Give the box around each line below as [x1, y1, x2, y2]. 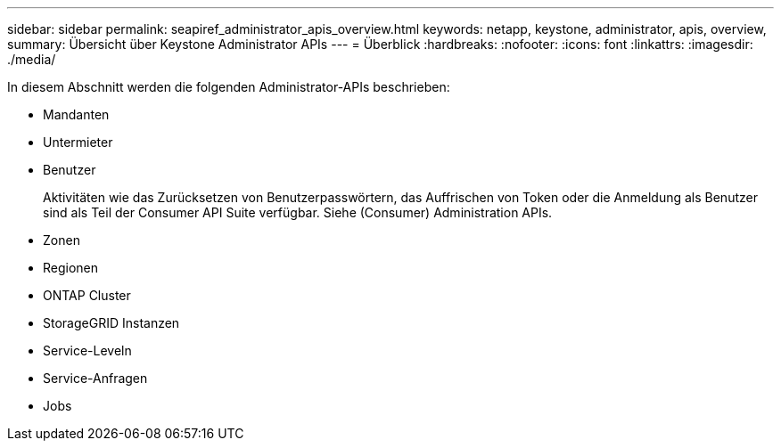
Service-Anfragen [43, 371, 148, 386]
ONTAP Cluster [43, 288, 131, 303]
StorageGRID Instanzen [43, 315, 180, 330]
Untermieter [43, 134, 113, 150]
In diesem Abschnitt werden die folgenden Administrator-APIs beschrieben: [7, 79, 450, 94]
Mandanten [43, 107, 110, 122]
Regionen [43, 260, 99, 275]
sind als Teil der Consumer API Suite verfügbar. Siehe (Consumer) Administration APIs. [43, 205, 553, 220]
